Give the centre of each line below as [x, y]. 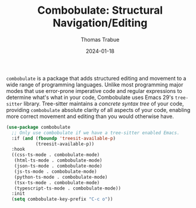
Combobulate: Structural [100, 10]
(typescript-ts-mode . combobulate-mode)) [67, 188]
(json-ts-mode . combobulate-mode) [58, 166]
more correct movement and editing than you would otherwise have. [90, 116]
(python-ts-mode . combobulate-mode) [61, 177]
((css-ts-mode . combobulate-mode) [56, 155]
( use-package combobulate [38, 127]
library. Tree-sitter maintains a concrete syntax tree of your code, [104, 103]
